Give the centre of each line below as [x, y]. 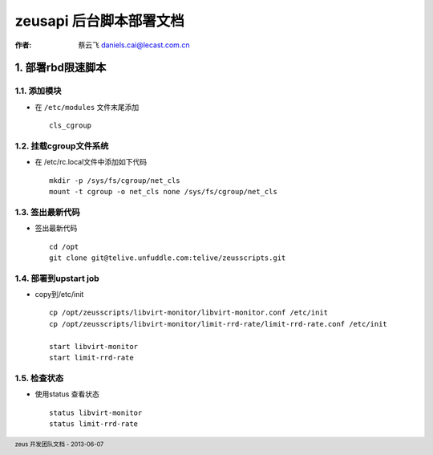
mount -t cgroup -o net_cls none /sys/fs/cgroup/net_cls [164, 192]
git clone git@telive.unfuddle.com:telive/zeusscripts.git [168, 258]
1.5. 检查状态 [39, 378]
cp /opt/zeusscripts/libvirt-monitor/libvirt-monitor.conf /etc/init [189, 313]
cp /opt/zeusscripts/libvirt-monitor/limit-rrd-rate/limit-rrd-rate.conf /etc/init [219, 324]
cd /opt [64, 246]
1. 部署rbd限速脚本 [61, 68]
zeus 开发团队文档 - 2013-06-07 [59, 445]
